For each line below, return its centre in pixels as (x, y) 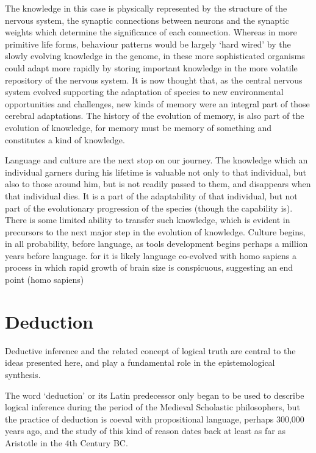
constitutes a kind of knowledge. (65, 139)
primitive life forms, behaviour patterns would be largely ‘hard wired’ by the (148, 44)
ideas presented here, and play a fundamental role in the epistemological (140, 362)
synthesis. (23, 374)
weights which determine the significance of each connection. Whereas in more (151, 32)
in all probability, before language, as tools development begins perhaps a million (156, 244)
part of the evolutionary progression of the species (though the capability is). (149, 208)
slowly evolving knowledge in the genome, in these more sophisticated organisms (155, 56)
